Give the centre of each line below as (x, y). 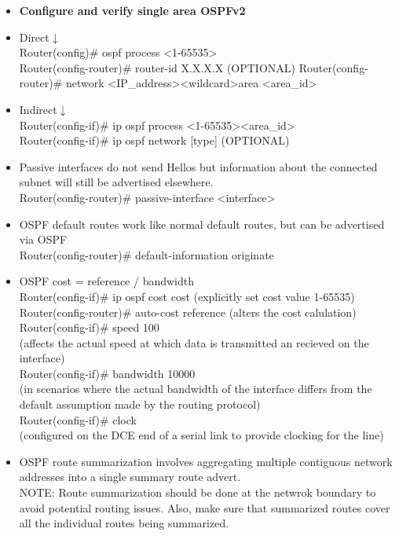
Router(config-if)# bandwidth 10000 (107, 373)
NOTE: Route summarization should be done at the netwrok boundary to (198, 492)
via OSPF (43, 239)
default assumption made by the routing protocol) (140, 404)
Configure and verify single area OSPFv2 (132, 10)
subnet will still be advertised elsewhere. (116, 182)
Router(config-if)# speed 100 (89, 327)
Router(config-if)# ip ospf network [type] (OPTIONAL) (154, 140)
